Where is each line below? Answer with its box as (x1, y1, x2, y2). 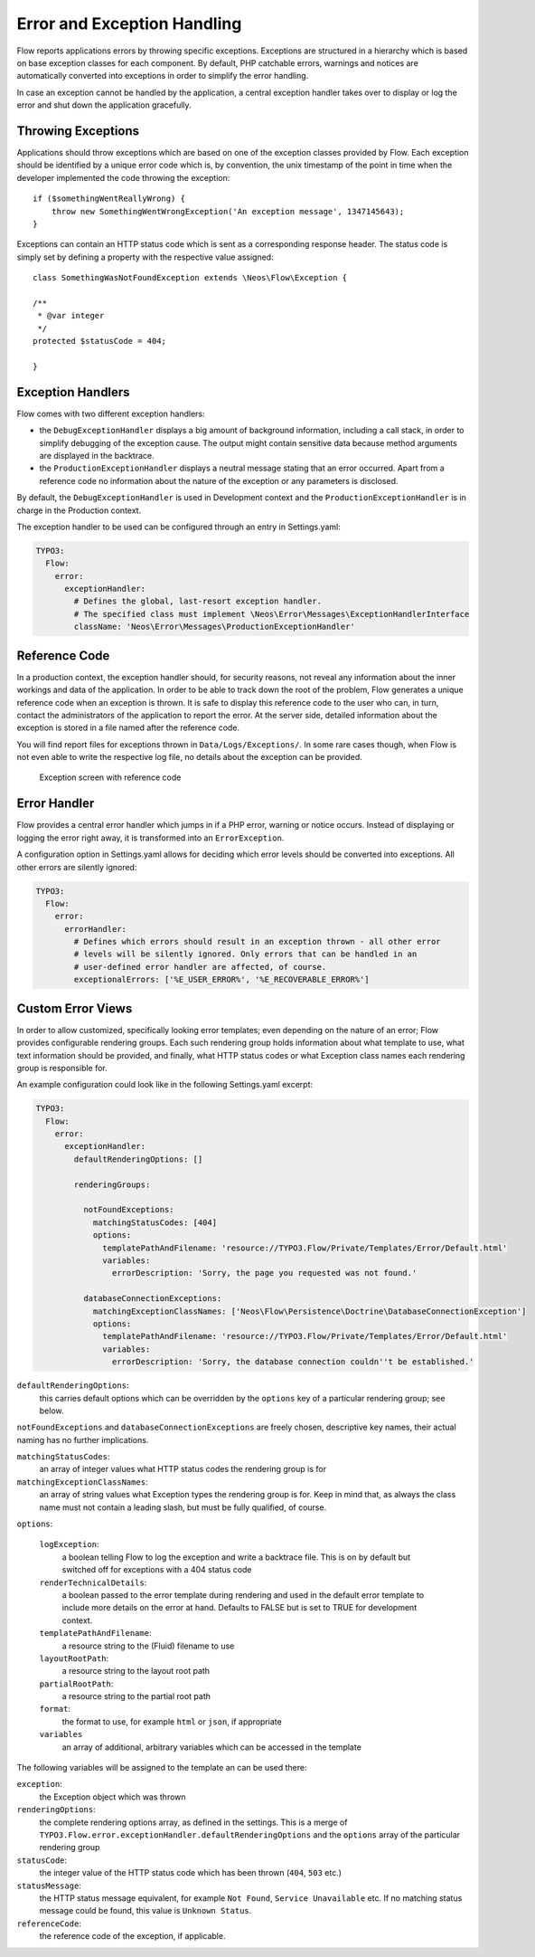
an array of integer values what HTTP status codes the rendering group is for (39, 1464, 327, 1475)
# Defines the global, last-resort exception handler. (73, 596, 323, 606)
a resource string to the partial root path (61, 1691, 211, 1702)
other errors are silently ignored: (16, 861, 137, 872)
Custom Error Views (16, 1001, 133, 1016)
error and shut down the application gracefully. (16, 100, 192, 110)
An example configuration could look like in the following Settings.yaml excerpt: (16, 1079, 314, 1090)
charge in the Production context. (16, 505, 142, 516)
